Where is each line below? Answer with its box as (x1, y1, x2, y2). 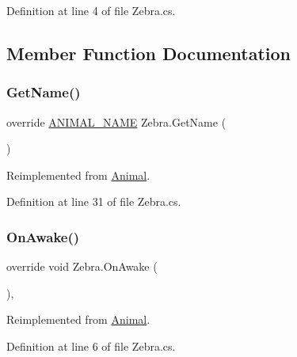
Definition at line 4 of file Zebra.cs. (6, 2, 176, 18)
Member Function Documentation (6, 40, 291, 65)
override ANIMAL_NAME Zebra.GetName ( (6, 113, 227, 130)
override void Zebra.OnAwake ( (6, 258, 158, 275)
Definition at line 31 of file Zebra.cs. (6, 193, 181, 210)
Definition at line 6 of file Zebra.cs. (6, 337, 176, 354)
